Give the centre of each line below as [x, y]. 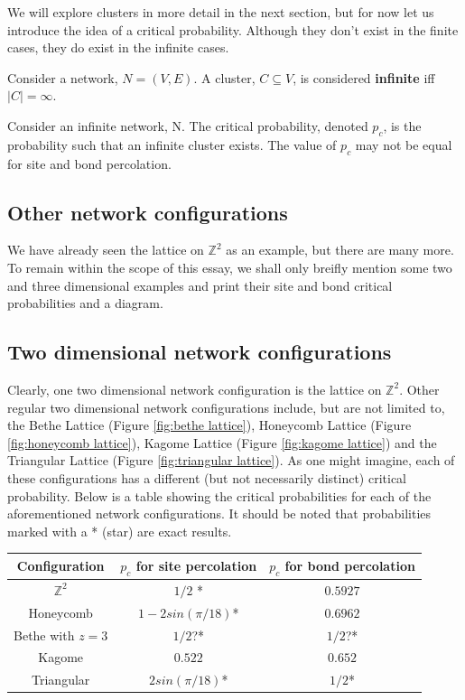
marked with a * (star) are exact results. [120, 531]
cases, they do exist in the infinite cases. [118, 47]
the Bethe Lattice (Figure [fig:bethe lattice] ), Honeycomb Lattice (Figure [209, 425]
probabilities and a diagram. [85, 303]
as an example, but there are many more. [340, 250]
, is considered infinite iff [364, 77]
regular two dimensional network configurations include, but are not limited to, [226, 407]
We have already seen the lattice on [106, 250]
